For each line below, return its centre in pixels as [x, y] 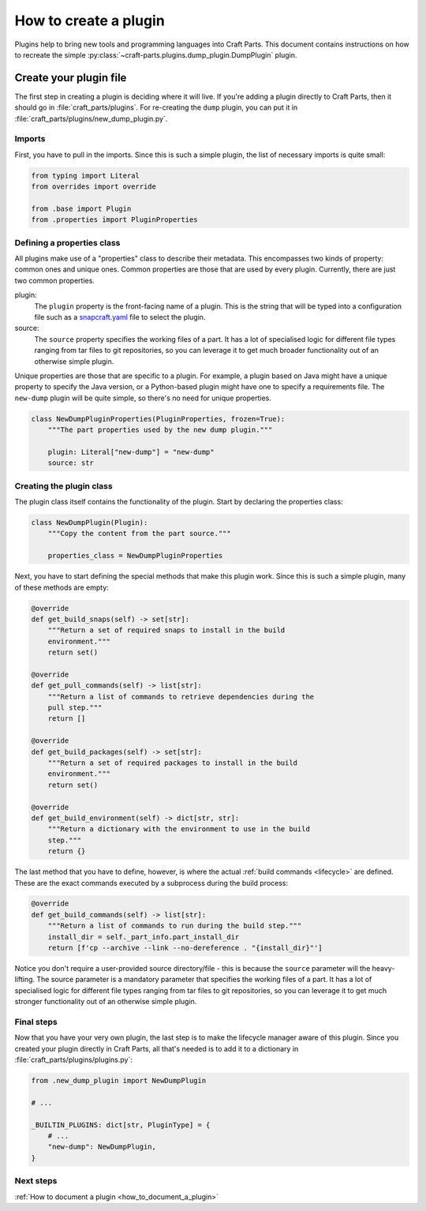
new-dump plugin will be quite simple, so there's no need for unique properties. [143, 398]
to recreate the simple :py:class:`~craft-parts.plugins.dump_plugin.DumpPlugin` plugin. [156, 54]
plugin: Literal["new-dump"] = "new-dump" [131, 452]
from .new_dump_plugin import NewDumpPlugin [119, 1081]
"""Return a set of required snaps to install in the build [166, 630]
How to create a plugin [90, 21]
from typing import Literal [85, 175]
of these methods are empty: [62, 587]
